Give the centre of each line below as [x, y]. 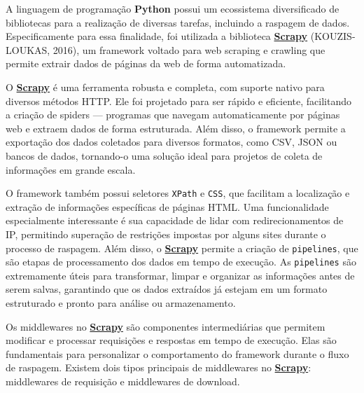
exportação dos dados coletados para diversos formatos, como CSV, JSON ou [171, 142]
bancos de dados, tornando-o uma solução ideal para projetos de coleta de [164, 155]
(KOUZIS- [333, 36]
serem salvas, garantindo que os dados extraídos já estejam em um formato [167, 289]
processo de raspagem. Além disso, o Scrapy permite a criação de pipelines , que [182, 248]
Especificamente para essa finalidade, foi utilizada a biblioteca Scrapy [157, 36]
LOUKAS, [28, 49]
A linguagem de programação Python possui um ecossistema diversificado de [173, 8]
